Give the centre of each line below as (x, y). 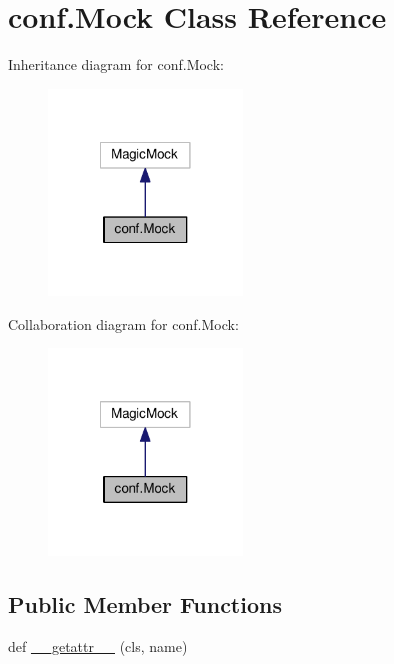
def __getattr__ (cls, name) (98, 645)
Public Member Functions (145, 603)
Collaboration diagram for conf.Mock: (123, 323)
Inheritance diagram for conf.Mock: (116, 64)
